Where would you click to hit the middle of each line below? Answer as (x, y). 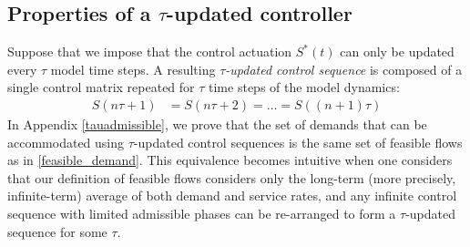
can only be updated (397, 51)
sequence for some (57, 231)
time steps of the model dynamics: (304, 87)
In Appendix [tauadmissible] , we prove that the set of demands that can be (217, 124)
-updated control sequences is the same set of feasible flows (298, 142)
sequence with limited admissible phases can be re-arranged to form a (202, 213)
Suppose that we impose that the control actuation (150, 51)
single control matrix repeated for (101, 87)
